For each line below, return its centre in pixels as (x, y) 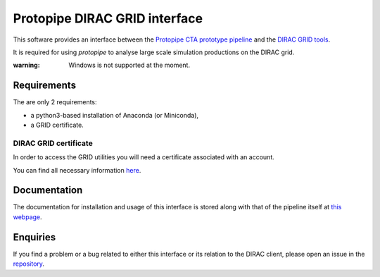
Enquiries (34, 237)
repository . (29, 264)
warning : (26, 65)
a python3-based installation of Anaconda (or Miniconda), (115, 115)
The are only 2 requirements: (55, 102)
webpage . (27, 217)
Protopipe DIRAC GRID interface (108, 18)
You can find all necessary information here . (77, 170)
